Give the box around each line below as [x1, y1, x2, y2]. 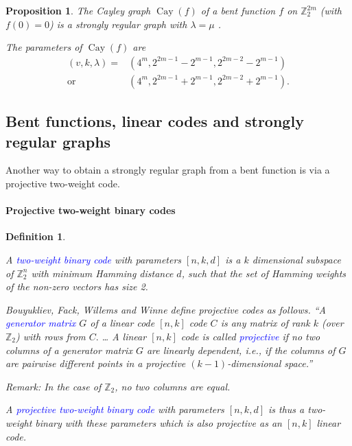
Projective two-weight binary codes [5, 203, 176, 218]
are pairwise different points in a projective [5, 356, 186, 371]
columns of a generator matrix [5, 342, 132, 357]
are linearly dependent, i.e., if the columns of [146, 342, 336, 357]
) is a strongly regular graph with [49, 16, 187, 31]
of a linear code [90, 316, 155, 330]
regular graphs [5, 130, 111, 152]
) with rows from [16, 329, 86, 343]
